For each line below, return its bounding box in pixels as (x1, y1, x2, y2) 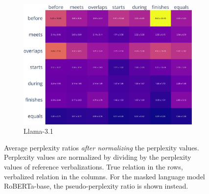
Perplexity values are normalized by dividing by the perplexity (4, 152, 191, 162)
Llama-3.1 (23, 126, 53, 136)
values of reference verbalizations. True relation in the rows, (4, 161, 183, 171)
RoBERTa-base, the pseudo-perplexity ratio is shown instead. (4, 181, 188, 191)
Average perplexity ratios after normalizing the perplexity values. (4, 142, 199, 152)
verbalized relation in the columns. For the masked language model (4, 171, 205, 181)
